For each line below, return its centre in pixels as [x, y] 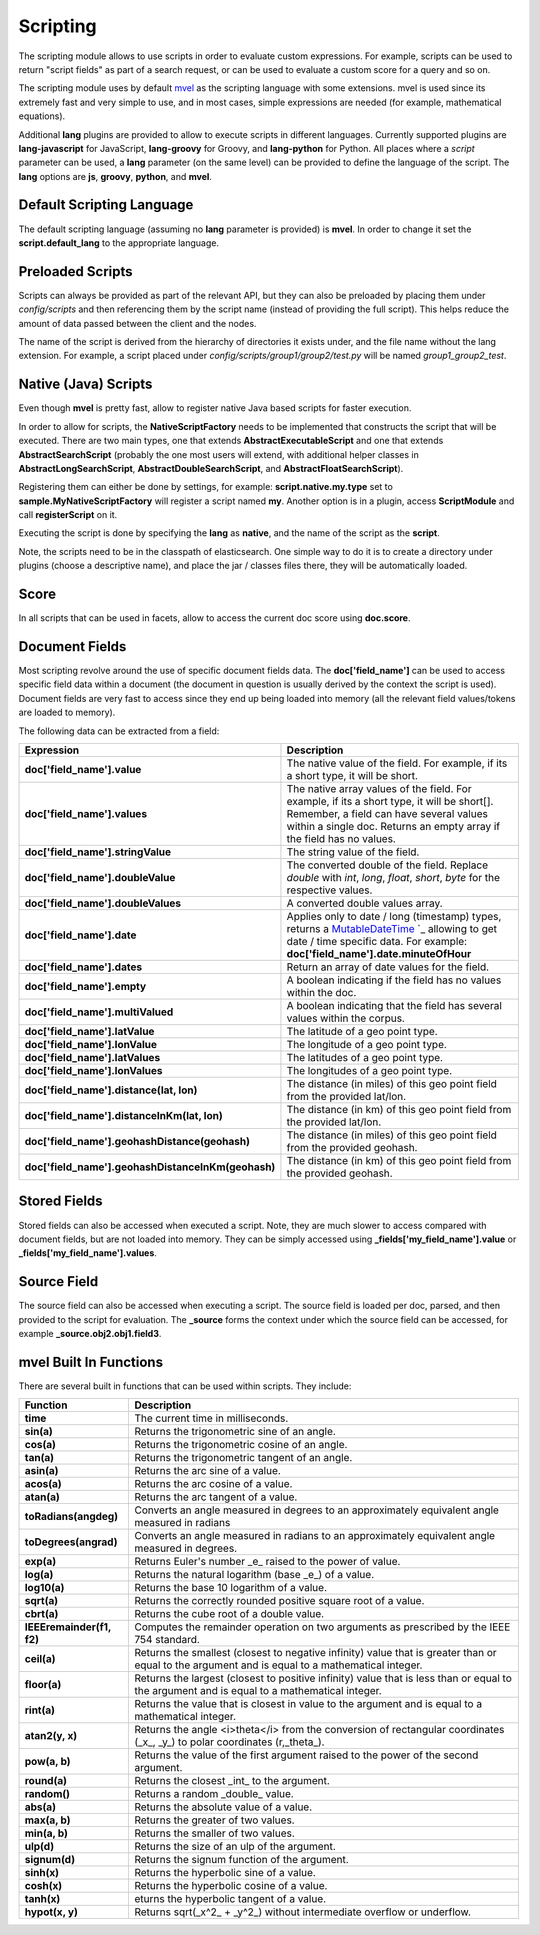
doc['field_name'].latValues [92, 1058]
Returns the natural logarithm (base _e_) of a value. [254, 1575]
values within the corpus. [345, 1018]
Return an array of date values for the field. [388, 967]
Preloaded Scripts [76, 271]
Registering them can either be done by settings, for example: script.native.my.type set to [206, 487]
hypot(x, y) [51, 1912]
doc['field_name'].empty [85, 987]
